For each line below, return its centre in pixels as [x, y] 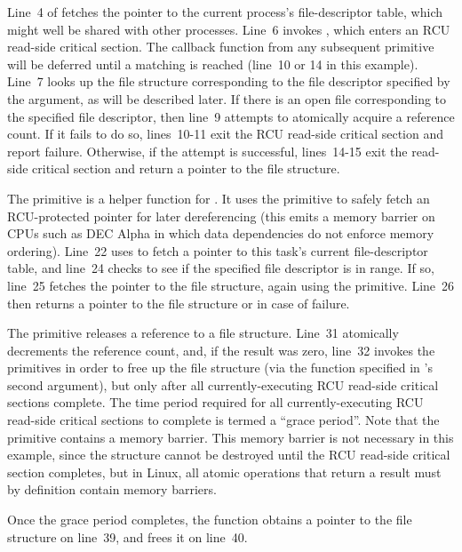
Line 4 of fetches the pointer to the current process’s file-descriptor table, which [225, 12]
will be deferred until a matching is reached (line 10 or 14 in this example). [213, 64]
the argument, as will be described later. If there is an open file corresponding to [227, 98]
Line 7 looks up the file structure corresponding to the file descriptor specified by [229, 81]
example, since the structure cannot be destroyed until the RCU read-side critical [229, 455]
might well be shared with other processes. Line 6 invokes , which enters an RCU [229, 29]
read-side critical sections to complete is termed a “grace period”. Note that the [223, 420]
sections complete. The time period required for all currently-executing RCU [215, 402]
